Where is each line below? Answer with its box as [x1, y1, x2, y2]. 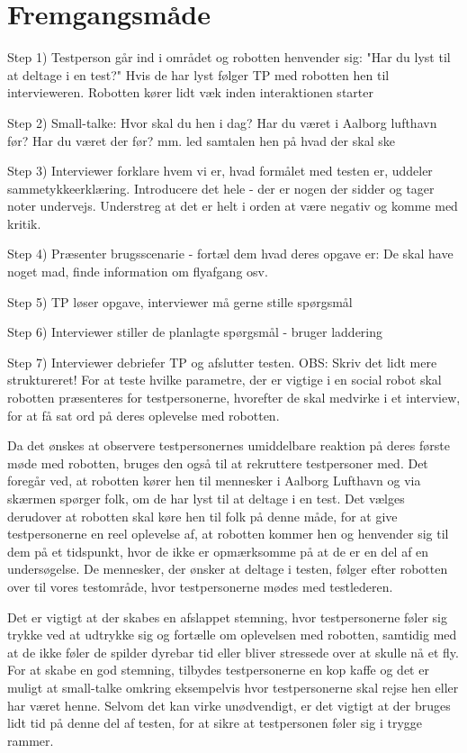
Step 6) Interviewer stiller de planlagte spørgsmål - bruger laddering [7, 322, 383, 341]
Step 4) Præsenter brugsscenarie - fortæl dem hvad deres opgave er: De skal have [7, 244, 454, 263]
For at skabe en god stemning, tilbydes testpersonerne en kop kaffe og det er [7, 660, 429, 679]
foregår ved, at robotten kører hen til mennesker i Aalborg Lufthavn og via [7, 471, 421, 490]
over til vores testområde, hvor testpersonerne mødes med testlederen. [7, 576, 393, 595]
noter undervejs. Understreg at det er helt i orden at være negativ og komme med [7, 196, 458, 215]
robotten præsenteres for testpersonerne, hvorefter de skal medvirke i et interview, [7, 388, 461, 407]
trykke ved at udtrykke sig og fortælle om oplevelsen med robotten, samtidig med [7, 625, 457, 644]
